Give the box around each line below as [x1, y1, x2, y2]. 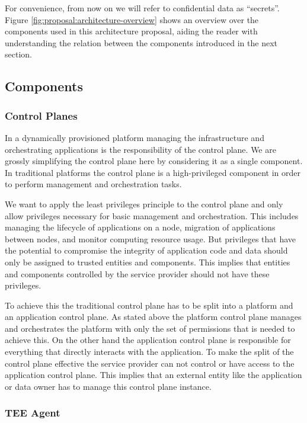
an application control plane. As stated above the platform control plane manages [5, 310, 302, 323]
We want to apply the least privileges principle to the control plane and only [5, 197, 283, 210]
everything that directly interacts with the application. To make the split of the [5, 345, 294, 358]
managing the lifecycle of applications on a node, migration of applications [5, 221, 276, 233]
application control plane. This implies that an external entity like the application [5, 368, 302, 381]
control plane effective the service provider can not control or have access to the [5, 357, 295, 369]
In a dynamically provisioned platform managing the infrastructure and [5, 131, 264, 143]
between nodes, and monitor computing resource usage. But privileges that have [5, 232, 296, 245]
